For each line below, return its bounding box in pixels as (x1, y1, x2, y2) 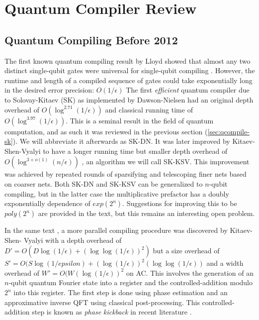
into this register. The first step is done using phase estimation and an (13, 287, 228, 298)
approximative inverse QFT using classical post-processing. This (4, 297, 200, 307)
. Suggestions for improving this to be (122, 198, 237, 209)
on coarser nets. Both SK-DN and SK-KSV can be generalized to (4, 178, 203, 189)
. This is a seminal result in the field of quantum (66, 115, 214, 125)
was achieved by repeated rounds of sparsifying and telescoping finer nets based (4, 169, 247, 179)
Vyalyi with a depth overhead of (23, 234, 122, 245)
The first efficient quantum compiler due (126, 85, 250, 95)
